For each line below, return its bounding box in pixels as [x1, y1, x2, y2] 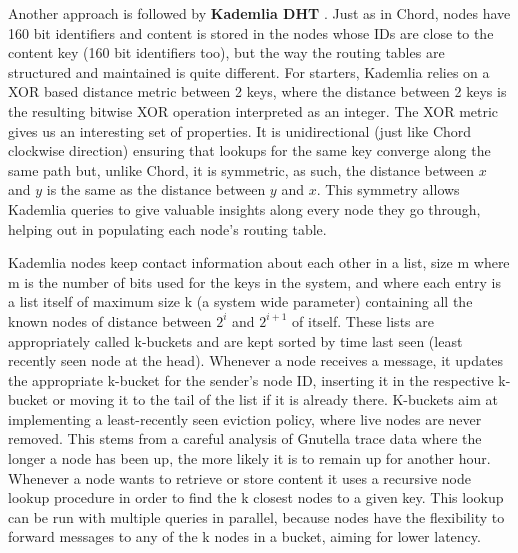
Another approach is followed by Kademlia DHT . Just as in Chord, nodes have [8, 3, 511, 23]
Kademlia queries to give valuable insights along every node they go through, [8, 198, 481, 219]
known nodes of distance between [8, 310, 212, 331]
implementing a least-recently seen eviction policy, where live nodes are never [8, 408, 482, 429]
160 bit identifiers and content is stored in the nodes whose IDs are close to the [8, 22, 494, 43]
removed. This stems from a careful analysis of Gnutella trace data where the [8, 428, 482, 449]
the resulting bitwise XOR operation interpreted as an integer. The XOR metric [8, 100, 499, 121]
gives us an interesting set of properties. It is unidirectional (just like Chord [8, 120, 472, 141]
